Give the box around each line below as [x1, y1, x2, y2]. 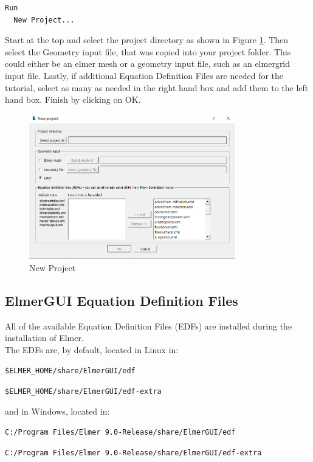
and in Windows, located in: [5, 404, 110, 417]
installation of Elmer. [5, 331, 84, 344]
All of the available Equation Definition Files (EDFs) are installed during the [5, 319, 292, 332]
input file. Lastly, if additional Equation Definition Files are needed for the [5, 69, 284, 81]
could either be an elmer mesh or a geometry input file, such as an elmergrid [5, 57, 291, 70]
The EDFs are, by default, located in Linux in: [5, 343, 179, 356]
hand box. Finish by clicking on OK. [5, 93, 141, 106]
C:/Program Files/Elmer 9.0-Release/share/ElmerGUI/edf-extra [5, 448, 262, 457]
